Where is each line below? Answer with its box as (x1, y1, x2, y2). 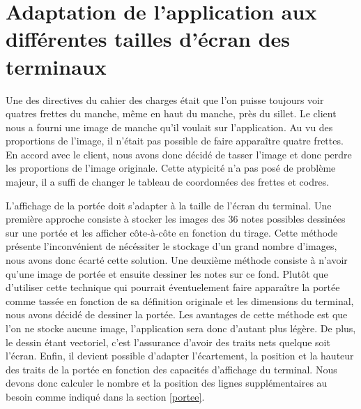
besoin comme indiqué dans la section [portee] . (6, 389, 205, 403)
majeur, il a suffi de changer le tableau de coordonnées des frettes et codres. (6, 174, 330, 189)
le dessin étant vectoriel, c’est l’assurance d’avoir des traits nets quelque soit (6, 334, 330, 349)
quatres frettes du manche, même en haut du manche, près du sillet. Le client (6, 106, 337, 121)
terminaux (6, 52, 107, 80)
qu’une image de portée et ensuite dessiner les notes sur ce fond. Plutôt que (6, 266, 328, 281)
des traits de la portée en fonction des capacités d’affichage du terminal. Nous (6, 362, 337, 376)
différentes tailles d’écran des (6, 24, 291, 53)
